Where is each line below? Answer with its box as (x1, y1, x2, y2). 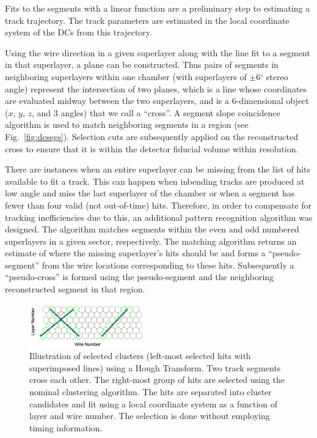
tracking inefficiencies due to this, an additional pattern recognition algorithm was (5, 210, 313, 223)
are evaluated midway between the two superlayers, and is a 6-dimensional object (5, 94, 309, 107)
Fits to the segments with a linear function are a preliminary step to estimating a (5, 2, 310, 14)
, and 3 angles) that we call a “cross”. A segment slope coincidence (31, 106, 280, 119)
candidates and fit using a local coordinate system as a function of (29, 397, 278, 410)
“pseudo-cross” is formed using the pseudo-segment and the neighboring (5, 270, 274, 283)
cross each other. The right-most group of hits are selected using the (29, 373, 285, 386)
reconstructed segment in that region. (5, 283, 145, 295)
